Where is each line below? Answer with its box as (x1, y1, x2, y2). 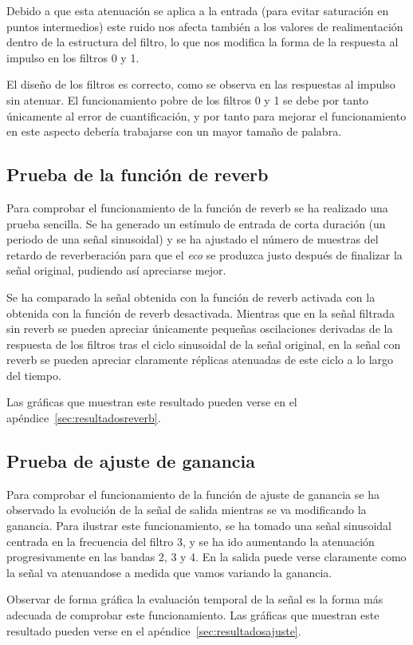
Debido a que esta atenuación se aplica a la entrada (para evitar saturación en (6, 2, 389, 18)
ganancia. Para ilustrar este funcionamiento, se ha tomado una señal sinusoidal (6, 517, 392, 534)
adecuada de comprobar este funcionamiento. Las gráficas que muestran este (6, 607, 380, 623)
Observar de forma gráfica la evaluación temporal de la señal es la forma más (6, 591, 383, 607)
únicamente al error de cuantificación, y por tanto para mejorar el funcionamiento (6, 107, 407, 124)
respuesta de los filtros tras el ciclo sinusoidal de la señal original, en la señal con (6, 335, 401, 352)
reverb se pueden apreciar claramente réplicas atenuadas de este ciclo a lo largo (6, 351, 394, 368)
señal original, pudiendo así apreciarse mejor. (6, 262, 226, 279)
